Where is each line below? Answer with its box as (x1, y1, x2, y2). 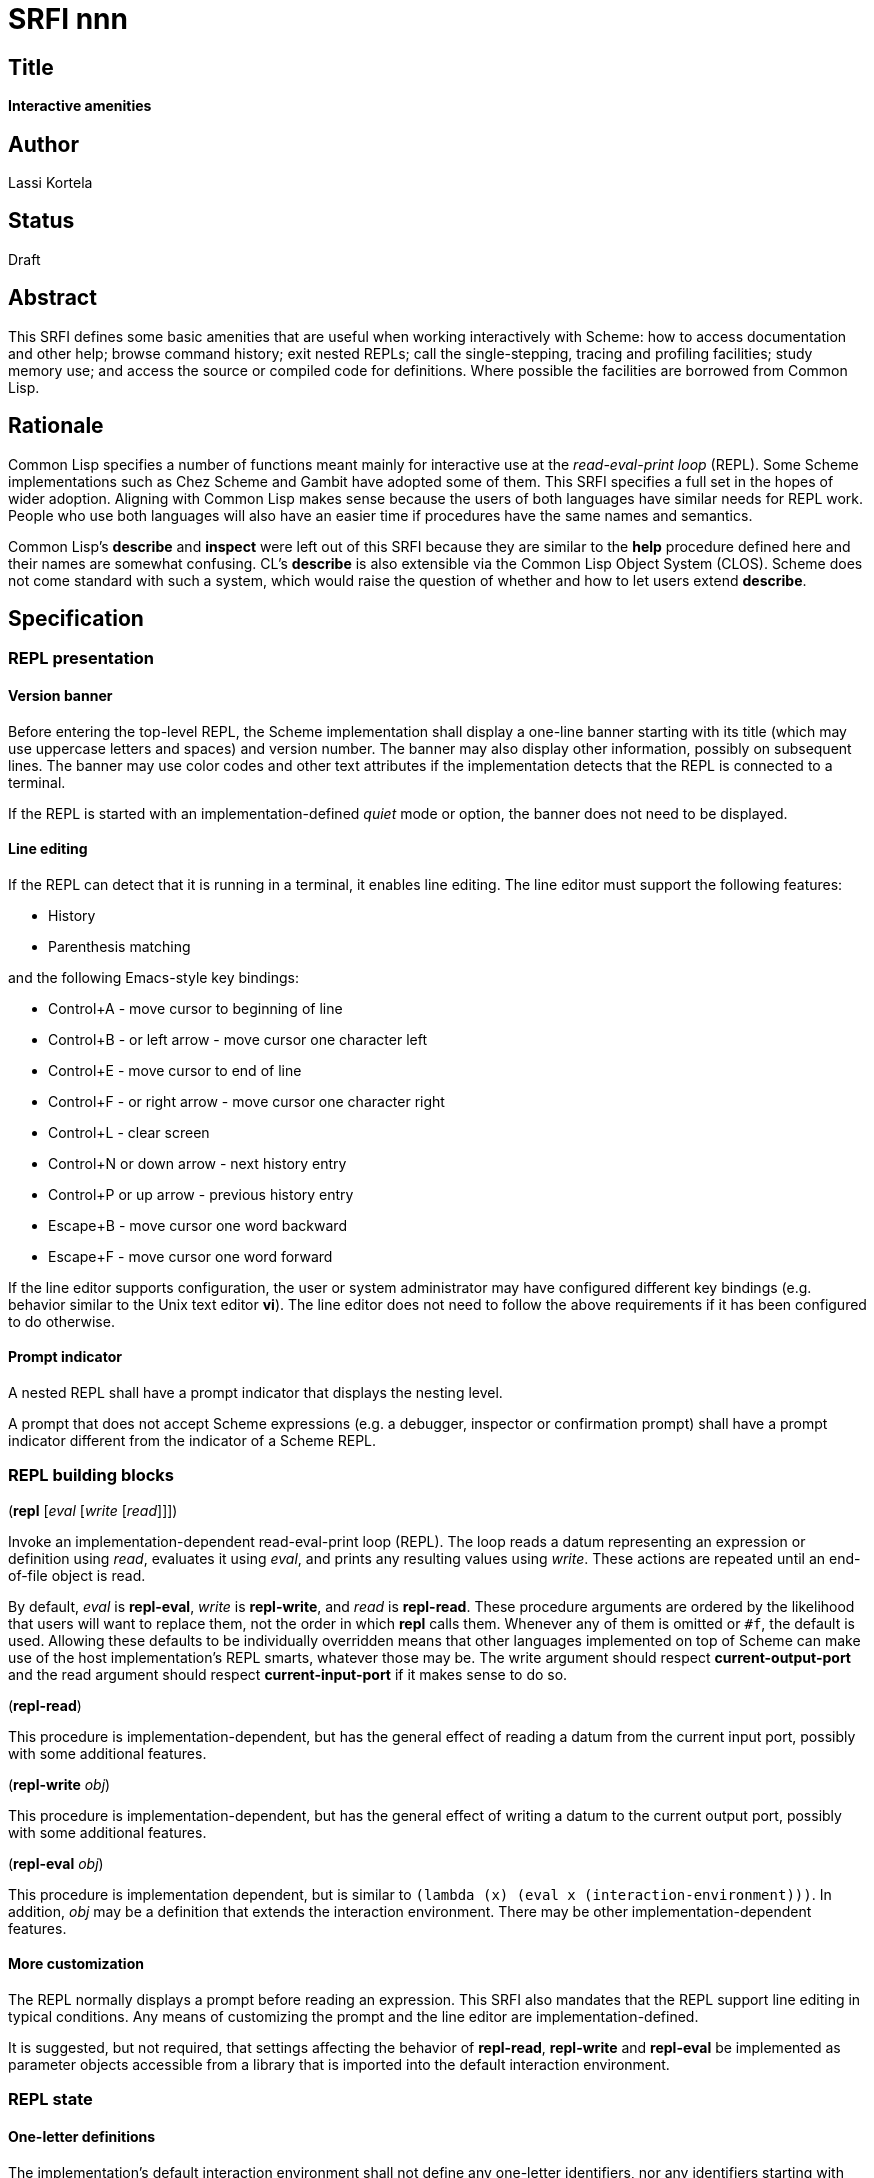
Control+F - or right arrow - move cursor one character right (48, 1092, 445, 1110)
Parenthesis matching (48, 937, 191, 955)
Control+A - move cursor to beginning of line (48, 999, 343, 1017)
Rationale (8, 413, 104, 439)
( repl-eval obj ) (8, 1854, 104, 1872)
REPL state (8, 2089, 93, 2110)
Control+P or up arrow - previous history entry (48, 1185, 354, 1203)
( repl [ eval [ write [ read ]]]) (8, 1501, 178, 1519)
